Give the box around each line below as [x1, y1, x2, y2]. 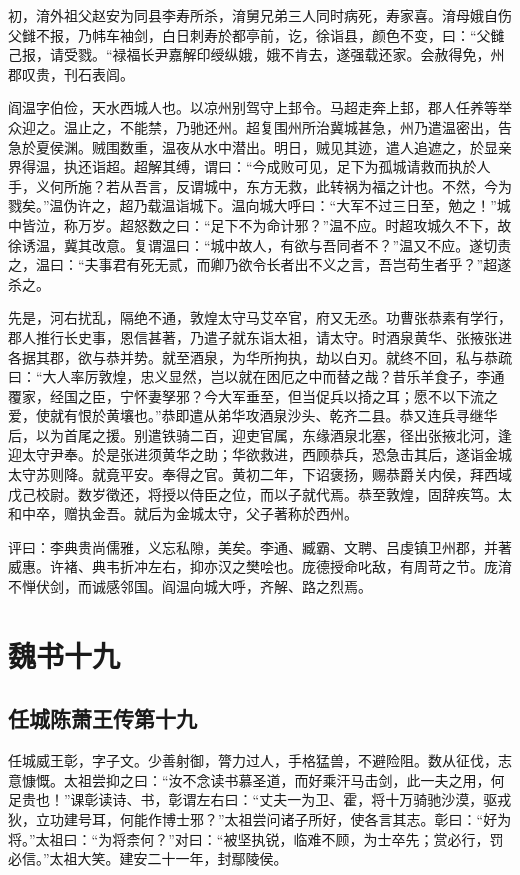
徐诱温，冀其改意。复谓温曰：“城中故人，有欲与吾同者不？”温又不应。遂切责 [8, 234, 512, 255]
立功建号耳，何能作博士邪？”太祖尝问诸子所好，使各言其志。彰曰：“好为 [35, 808, 512, 829]
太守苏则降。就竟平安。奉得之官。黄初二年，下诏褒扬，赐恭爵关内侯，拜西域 [8, 464, 512, 485]
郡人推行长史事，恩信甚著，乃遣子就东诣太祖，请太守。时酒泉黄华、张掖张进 [8, 326, 512, 347]
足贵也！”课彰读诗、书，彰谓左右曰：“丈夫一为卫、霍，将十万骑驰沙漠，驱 [8, 789, 498, 810]
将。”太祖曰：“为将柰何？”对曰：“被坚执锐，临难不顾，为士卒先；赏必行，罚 [8, 828, 504, 849]
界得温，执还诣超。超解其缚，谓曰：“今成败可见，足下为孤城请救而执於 [8, 156, 477, 177]
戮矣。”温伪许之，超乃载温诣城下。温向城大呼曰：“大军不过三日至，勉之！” [8, 195, 497, 216]
